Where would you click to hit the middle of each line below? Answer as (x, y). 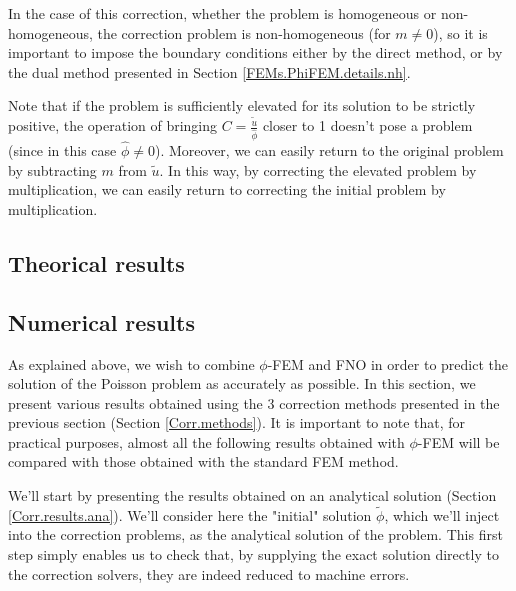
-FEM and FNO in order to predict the (387, 363)
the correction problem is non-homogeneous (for (244, 32)
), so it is (460, 32)
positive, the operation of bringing (113, 125)
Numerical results (101, 321)
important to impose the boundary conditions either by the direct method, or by (255, 52)
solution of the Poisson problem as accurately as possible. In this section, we (242, 383)
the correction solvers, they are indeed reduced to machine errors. (209, 573)
